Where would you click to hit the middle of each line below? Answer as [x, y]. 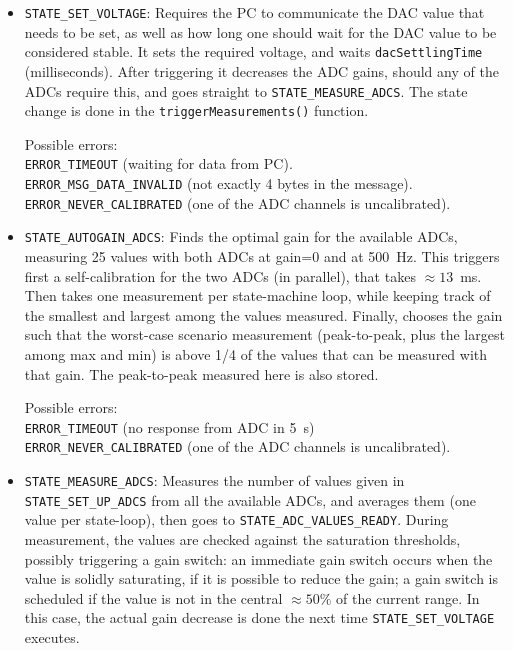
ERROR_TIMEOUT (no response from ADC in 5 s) [169, 426]
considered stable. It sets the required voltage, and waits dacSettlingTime [253, 51]
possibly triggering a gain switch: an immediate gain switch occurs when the [258, 558]
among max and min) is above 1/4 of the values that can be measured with [256, 354]
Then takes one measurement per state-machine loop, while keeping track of [257, 295]
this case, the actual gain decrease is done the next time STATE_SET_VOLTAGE [259, 617]
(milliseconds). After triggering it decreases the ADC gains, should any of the [261, 70]
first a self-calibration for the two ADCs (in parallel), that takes [220, 275]
